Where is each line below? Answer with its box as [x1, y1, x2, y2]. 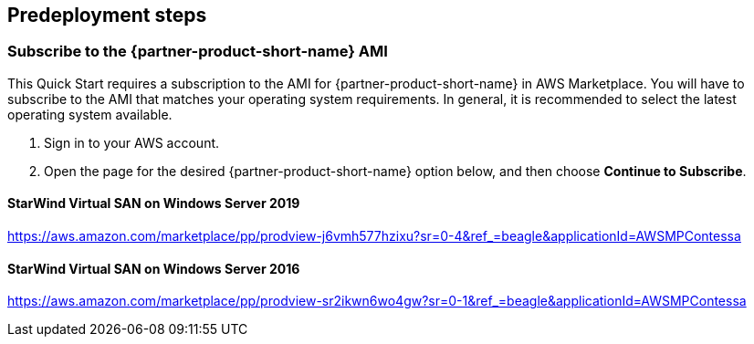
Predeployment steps [7, 4, 207, 26]
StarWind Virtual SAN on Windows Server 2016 [7, 260, 300, 276]
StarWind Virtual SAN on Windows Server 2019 [7, 195, 300, 212]
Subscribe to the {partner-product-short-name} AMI [7, 42, 388, 61]
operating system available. [7, 106, 173, 122]
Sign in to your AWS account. [44, 134, 220, 151]
